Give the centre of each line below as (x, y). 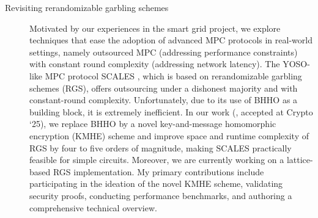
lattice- (300, 160)
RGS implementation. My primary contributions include (158, 171)
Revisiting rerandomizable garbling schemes (87, 7)
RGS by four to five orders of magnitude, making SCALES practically (161, 147)
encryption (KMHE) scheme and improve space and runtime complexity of (169, 135)
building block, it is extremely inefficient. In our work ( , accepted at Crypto (171, 111)
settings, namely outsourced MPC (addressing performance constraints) (164, 52)
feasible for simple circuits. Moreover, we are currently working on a (157, 160)
